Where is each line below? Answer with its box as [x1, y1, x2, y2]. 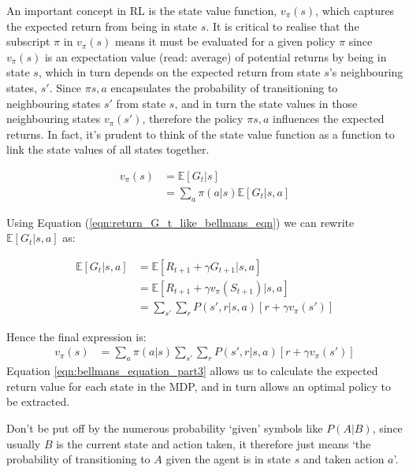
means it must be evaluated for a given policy [114, 33, 336, 50]
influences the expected [273, 110, 385, 127]
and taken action [303, 451, 385, 467]
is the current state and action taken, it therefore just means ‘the [56, 435, 371, 452]
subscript [6, 33, 50, 50]
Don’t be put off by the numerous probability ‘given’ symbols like [6, 420, 323, 437]
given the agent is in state [165, 451, 291, 467]
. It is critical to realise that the [206, 17, 359, 34]
